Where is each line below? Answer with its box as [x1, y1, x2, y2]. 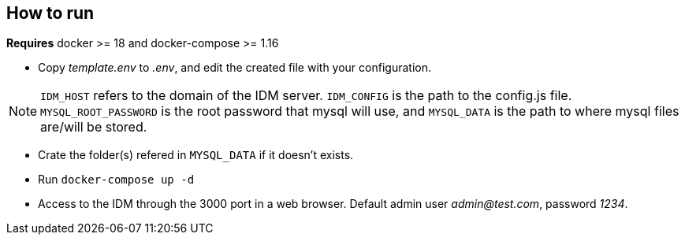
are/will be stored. [40, 119, 147, 135]
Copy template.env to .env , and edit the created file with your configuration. [38, 61, 431, 75]
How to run [6, 3, 95, 23]
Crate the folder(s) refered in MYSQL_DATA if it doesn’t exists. [38, 148, 354, 162]
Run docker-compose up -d [38, 172, 195, 187]
